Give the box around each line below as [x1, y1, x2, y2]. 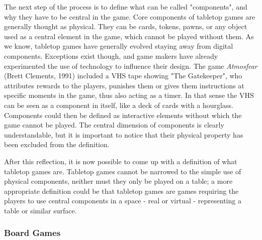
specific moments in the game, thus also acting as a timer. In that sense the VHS [4, 90, 254, 100]
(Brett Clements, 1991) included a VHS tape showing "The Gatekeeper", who [4, 70, 242, 81]
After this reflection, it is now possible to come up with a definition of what [4, 156, 237, 166]
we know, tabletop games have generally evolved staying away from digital [4, 41, 233, 51]
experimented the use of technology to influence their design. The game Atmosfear [4, 60, 257, 71]
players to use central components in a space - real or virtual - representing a [4, 195, 241, 206]
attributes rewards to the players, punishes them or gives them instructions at [4, 80, 244, 90]
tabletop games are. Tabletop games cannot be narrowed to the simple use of [4, 166, 241, 176]
